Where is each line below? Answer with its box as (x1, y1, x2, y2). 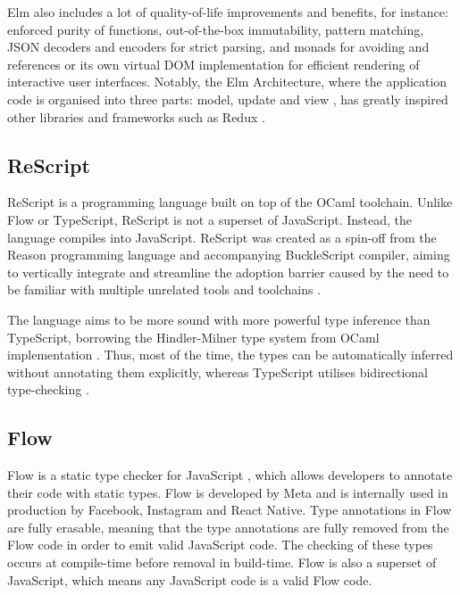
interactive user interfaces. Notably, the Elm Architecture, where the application (7, 72, 447, 91)
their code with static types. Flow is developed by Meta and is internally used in (7, 483, 448, 501)
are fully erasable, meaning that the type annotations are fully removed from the (7, 517, 449, 536)
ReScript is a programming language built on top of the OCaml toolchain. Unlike (7, 193, 453, 211)
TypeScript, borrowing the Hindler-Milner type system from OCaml (7, 327, 380, 346)
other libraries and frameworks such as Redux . (7, 107, 265, 126)
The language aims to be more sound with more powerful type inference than (7, 310, 431, 328)
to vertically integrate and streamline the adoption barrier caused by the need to (7, 262, 449, 281)
